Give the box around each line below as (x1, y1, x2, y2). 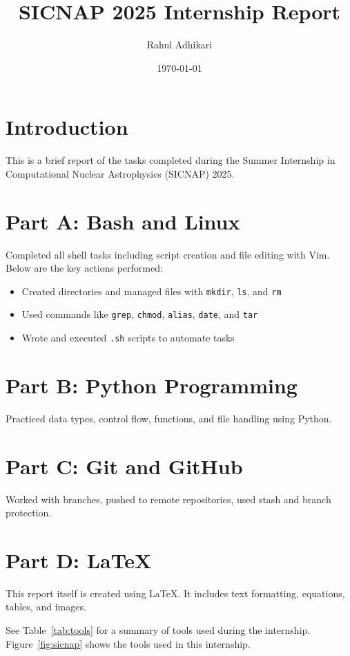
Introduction (6, 113, 128, 141)
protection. (6, 505, 52, 520)
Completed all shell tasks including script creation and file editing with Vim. (6, 247, 330, 261)
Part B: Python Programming (6, 371, 298, 399)
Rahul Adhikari (146, 37, 213, 52)
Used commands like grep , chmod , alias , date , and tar (21, 307, 258, 321)
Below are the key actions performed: (6, 261, 163, 275)
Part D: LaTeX (6, 545, 152, 574)
